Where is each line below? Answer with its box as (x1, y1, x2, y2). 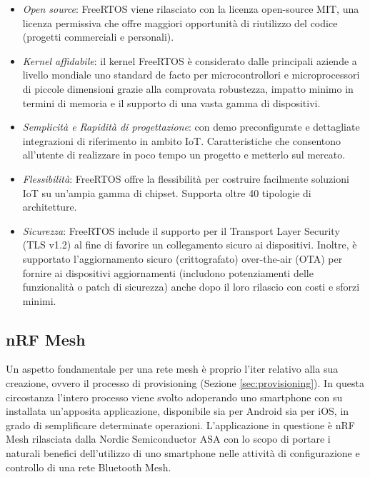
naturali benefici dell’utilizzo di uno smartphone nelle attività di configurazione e (6, 446, 360, 461)
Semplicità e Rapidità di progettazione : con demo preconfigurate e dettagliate (22, 119, 360, 134)
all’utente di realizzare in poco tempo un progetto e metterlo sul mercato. (22, 147, 346, 162)
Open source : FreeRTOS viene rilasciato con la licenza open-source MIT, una (22, 1, 359, 16)
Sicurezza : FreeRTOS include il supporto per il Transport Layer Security (22, 223, 340, 238)
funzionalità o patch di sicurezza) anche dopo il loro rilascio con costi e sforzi (22, 279, 360, 294)
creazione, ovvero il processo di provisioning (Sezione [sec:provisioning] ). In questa (6, 376, 364, 391)
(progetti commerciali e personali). (22, 29, 174, 44)
